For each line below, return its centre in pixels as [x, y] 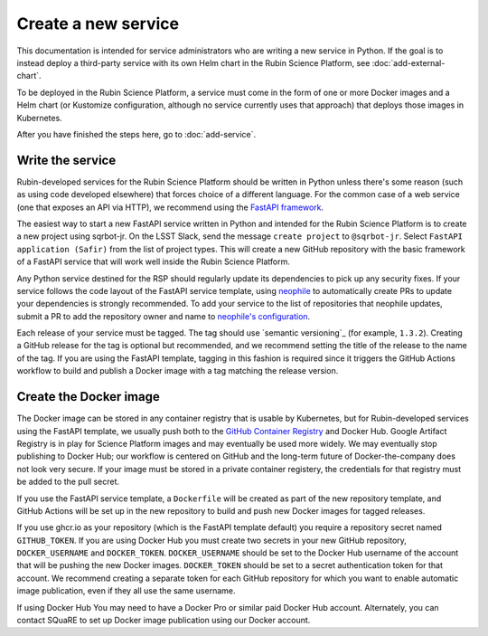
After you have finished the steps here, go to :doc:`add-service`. [136, 134]
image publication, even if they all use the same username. [126, 591]
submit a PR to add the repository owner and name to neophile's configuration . [164, 316]
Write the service [66, 160]
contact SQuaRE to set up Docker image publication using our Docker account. [164, 621]
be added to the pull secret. [68, 482]
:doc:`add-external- [408, 62]
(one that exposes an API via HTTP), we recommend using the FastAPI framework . [170, 207]
